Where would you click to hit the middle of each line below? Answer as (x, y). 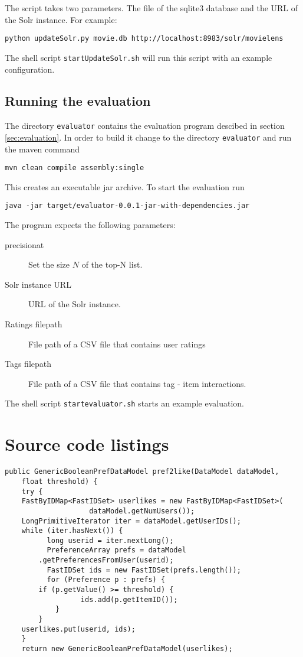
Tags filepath (28, 364)
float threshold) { (60, 481)
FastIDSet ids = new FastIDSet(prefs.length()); (144, 570)
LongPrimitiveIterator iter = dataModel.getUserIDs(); (131, 521)
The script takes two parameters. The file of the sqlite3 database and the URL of (151, 8)
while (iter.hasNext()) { (72, 531)
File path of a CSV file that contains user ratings (117, 344)
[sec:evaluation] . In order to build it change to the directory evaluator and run (148, 137)
